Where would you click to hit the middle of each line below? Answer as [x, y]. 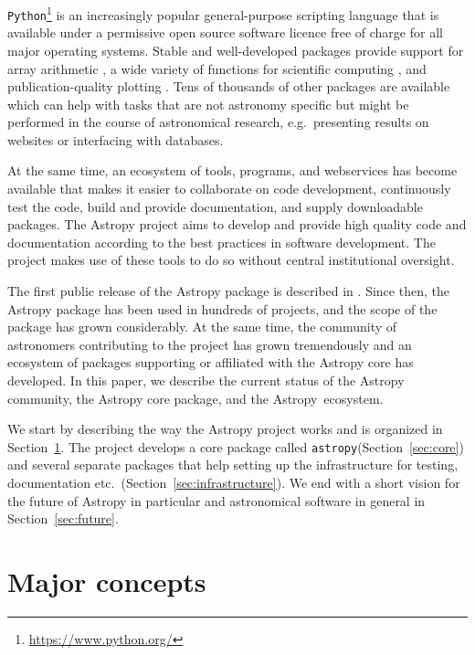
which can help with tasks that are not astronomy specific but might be [208, 104]
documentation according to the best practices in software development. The [222, 242]
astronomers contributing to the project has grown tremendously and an [210, 344]
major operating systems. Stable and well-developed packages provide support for [236, 50]
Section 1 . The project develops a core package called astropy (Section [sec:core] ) [236, 446]
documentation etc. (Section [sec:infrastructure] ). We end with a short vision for [234, 483]
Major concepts [107, 581]
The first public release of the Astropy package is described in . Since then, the [228, 291]
